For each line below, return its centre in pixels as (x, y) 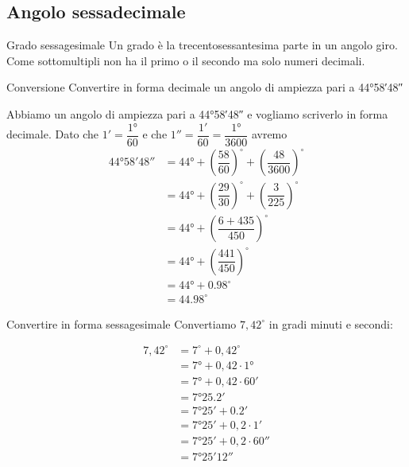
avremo (269, 134)
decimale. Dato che (53, 134)
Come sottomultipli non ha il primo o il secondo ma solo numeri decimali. (186, 60)
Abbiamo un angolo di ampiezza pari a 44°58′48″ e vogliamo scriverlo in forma (197, 113)
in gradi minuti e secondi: (331, 323)
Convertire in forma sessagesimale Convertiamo (122, 323)
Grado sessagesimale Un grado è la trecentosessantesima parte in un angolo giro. (202, 45)
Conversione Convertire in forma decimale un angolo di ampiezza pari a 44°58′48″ (205, 87)
